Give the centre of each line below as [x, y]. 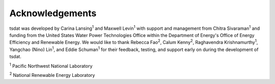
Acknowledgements [53, 13]
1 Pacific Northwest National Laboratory [51, 65]
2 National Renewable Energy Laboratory [52, 75]
